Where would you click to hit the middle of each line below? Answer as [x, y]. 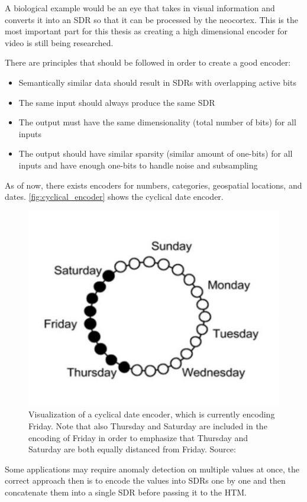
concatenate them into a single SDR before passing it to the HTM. [126, 492]
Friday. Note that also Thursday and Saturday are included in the [148, 426]
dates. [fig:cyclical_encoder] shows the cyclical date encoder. [114, 197]
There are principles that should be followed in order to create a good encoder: [148, 62]
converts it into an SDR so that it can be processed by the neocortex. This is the [151, 19]
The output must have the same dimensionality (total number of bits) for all [157, 122]
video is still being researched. [59, 42]
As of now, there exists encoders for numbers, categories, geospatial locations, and [153, 185]
